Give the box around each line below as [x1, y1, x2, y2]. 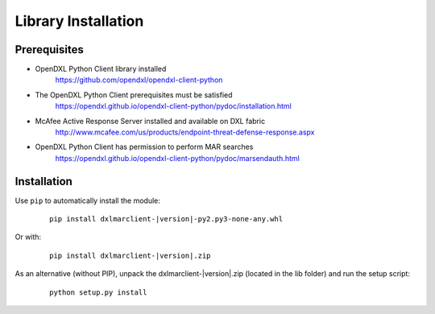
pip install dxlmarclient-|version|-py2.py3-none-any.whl [49, 214, 284, 224]
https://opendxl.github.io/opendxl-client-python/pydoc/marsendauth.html [55, 153, 300, 163]
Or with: [14, 232, 42, 242]
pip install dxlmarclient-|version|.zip [49, 250, 211, 260]
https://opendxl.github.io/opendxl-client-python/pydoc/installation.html [55, 101, 292, 111]
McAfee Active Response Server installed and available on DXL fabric [35, 116, 266, 126]
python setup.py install [49, 287, 147, 297]
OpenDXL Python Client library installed [35, 64, 167, 74]
